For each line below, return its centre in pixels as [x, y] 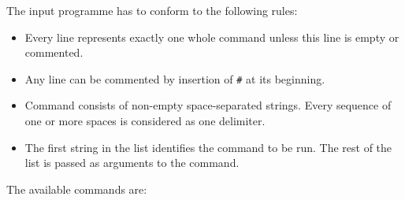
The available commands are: [77, 189]
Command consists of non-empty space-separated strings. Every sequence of [208, 105]
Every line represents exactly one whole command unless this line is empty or [212, 37]
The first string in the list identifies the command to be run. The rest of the [208, 147]
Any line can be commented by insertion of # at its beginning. [175, 78]
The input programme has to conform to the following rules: [152, 10]
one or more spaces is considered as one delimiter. [145, 121]
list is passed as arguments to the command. [132, 163]
